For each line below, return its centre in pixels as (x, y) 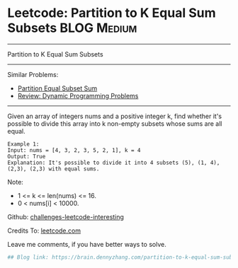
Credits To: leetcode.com (44, 231)
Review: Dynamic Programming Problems (78, 95)
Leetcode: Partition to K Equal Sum (112, 13)
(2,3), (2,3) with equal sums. (53, 169)
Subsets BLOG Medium (72, 28)
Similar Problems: (33, 74)
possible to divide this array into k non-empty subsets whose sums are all (115, 123)
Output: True (27, 156)
